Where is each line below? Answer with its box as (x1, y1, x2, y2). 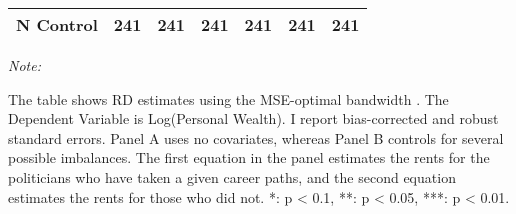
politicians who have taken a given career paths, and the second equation (8, 166, 456, 187)
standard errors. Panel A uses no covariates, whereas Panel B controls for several (8, 127, 504, 148)
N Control (16, 13, 98, 36)
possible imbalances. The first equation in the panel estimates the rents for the (8, 147, 490, 168)
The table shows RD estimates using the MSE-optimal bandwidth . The (8, 88, 449, 109)
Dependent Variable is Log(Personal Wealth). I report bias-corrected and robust (8, 108, 499, 129)
